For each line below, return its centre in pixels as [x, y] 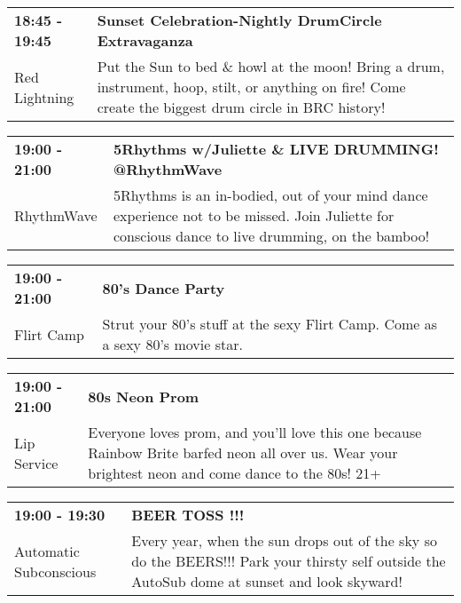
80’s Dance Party [164, 288]
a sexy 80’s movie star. [172, 344]
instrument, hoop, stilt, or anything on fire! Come [251, 87]
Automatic [47, 551]
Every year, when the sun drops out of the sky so [284, 540]
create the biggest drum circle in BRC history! [241, 107]
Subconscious [55, 571]
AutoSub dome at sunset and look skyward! [267, 581]
